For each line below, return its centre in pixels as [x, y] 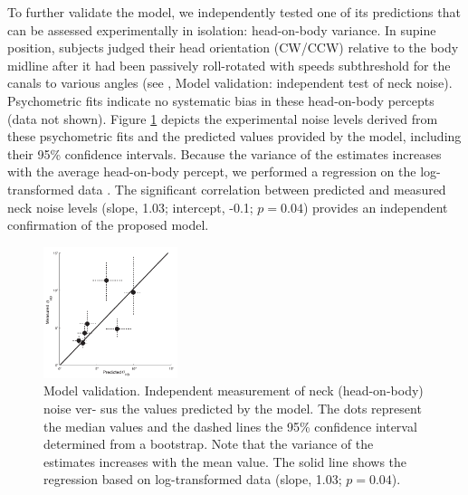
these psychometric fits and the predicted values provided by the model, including [234, 136]
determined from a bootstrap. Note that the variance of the [209, 444]
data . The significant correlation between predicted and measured [262, 189]
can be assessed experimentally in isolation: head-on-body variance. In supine [222, 29]
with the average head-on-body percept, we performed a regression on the [212, 171]
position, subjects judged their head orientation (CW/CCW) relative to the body [233, 48]
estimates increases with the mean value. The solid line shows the [225, 461]
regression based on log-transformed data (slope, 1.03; [193, 479]
